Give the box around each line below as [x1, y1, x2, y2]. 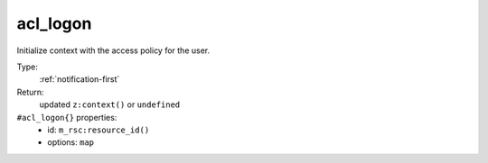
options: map [47, 137, 95, 148]
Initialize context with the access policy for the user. [16, 45, 211, 56]
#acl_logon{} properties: [16, 112, 117, 122]
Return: [16, 86, 44, 97]
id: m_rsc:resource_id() [47, 124, 150, 135]
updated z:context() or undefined [39, 99, 181, 110]
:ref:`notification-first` [39, 74, 120, 85]
